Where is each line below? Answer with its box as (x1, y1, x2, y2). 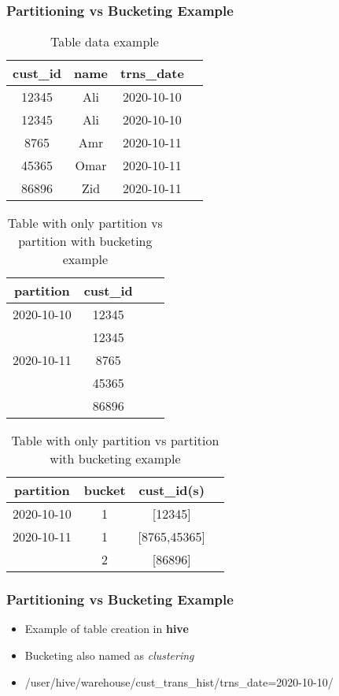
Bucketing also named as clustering (24, 647, 194, 664)
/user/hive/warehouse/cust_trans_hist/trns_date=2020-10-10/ (24, 673, 333, 690)
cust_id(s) (138, 481, 205, 500)
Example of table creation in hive (24, 620, 189, 637)
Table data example (50, 32, 159, 51)
